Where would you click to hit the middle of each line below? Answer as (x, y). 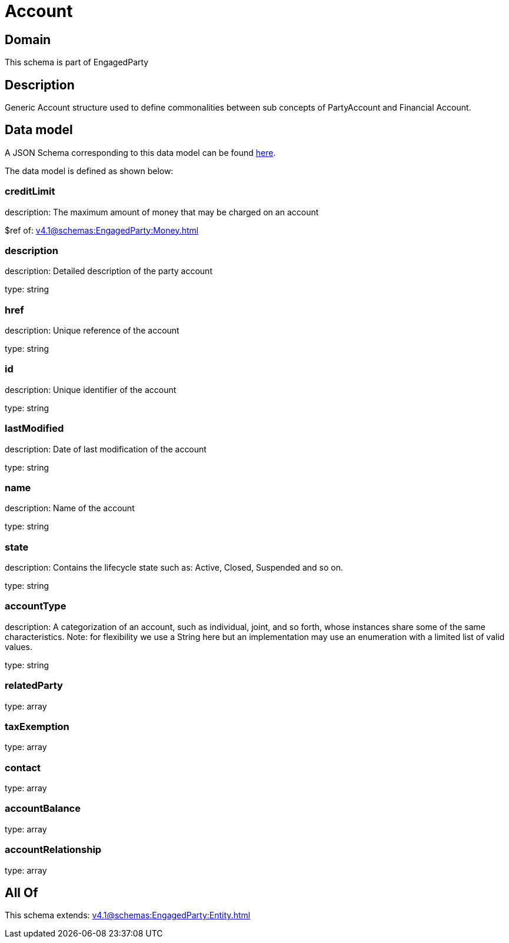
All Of (21, 893)
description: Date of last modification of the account (106, 449)
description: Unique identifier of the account (91, 389)
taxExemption (37, 726)
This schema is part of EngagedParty (77, 62)
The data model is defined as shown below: (89, 171)
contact (23, 767)
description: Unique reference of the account (92, 331)
